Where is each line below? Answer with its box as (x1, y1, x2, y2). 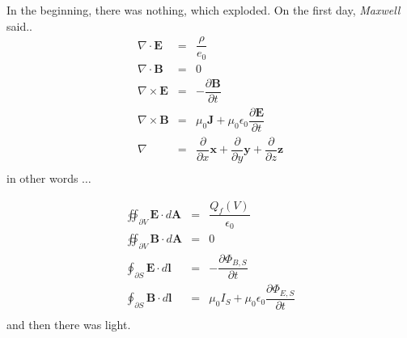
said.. (6, 17, 32, 34)
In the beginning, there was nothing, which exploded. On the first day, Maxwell (6, 2, 401, 18)
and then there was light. (6, 315, 131, 332)
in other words (6, 170, 78, 187)
